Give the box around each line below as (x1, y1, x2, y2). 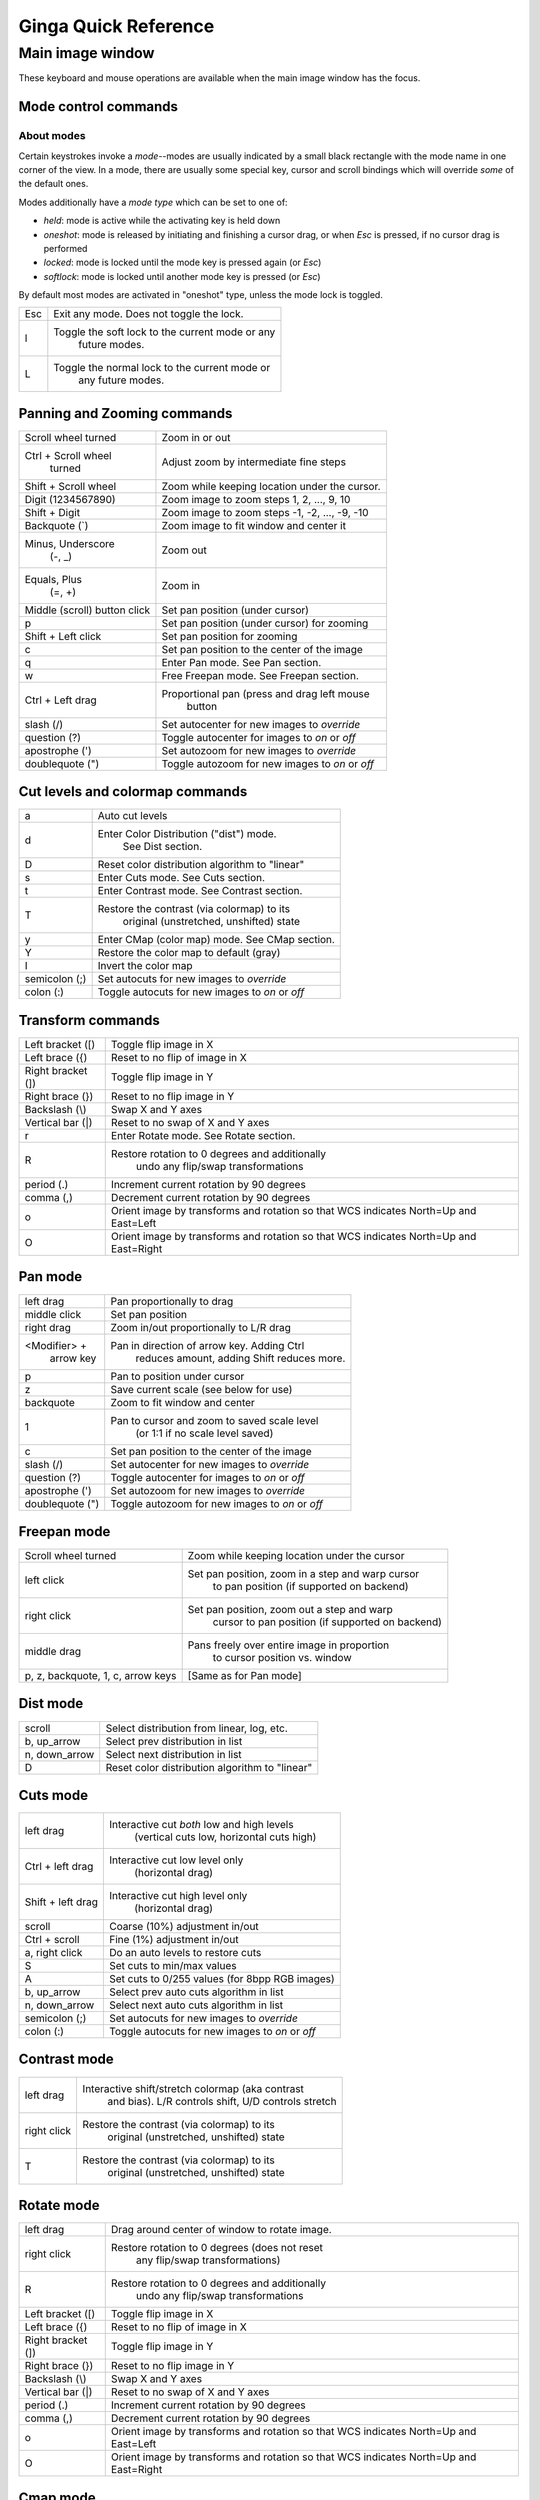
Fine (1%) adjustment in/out (108, 1933, 239, 1947)
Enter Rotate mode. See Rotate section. (110, 1129, 296, 1142)
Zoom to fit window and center (110, 1395, 255, 1409)
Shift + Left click (24, 629, 102, 643)
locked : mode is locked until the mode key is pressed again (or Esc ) (43, 256, 322, 269)
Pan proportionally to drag (110, 1294, 234, 1308)
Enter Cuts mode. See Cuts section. (97, 871, 265, 885)
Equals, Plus (24, 572, 83, 586)
